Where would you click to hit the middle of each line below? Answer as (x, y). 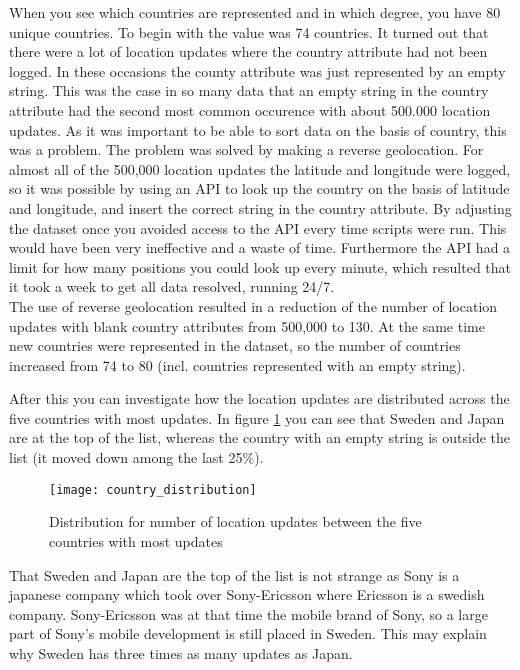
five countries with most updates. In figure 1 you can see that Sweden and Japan (257, 417)
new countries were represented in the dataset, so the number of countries (235, 345)
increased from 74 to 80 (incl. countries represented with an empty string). (237, 364)
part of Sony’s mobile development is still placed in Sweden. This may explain (248, 633)
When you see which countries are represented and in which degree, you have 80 (255, 12)
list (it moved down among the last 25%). (136, 457)
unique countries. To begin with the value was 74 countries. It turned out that (249, 31)
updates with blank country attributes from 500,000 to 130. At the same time (247, 325)
